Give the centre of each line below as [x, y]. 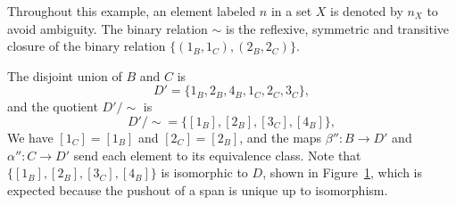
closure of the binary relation [87, 46]
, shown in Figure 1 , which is [343, 172]
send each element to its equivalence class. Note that [217, 155]
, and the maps [281, 137]
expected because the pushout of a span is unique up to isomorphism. [198, 189]
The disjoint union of [65, 75]
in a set [291, 11]
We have [30, 137]
